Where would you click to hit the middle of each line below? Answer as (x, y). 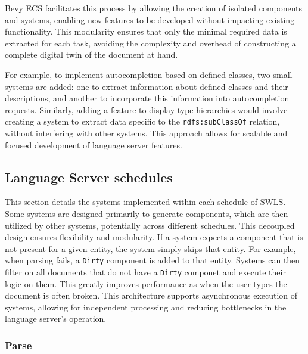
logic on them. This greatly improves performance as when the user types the (146, 283)
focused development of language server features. (94, 145)
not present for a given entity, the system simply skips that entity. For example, (150, 248)
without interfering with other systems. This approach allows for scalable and (146, 133)
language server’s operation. (56, 319)
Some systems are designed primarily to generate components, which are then (147, 213)
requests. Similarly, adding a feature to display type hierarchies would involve (146, 109)
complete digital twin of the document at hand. (91, 55)
